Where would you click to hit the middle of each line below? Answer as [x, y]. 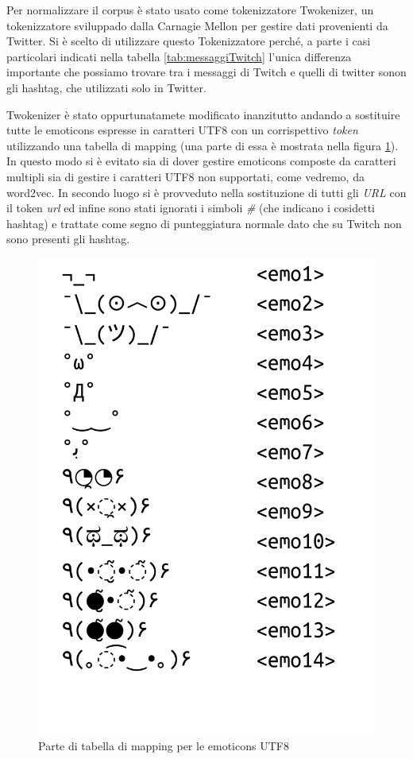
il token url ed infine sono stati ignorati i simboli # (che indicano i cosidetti [191, 208]
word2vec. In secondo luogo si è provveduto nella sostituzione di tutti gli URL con [206, 192]
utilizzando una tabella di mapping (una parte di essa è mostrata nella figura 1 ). [203, 145]
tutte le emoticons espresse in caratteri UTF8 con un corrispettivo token [182, 130]
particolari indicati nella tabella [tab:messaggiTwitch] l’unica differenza [179, 56]
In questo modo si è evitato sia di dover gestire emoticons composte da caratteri [201, 161]
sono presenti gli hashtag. [68, 239]
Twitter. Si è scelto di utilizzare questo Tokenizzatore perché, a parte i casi [189, 41]
